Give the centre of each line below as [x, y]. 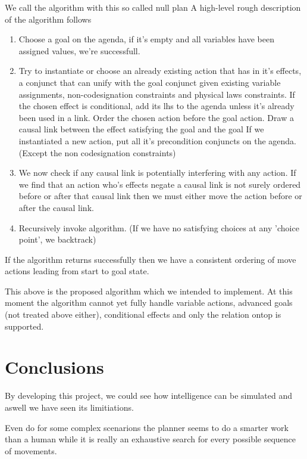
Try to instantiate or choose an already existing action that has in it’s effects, [160, 71]
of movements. [31, 450]
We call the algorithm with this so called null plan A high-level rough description [153, 7]
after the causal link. [56, 207]
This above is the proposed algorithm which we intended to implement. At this [149, 291]
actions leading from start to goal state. [77, 271]
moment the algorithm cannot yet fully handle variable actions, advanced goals [149, 303]
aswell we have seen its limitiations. [69, 407]
